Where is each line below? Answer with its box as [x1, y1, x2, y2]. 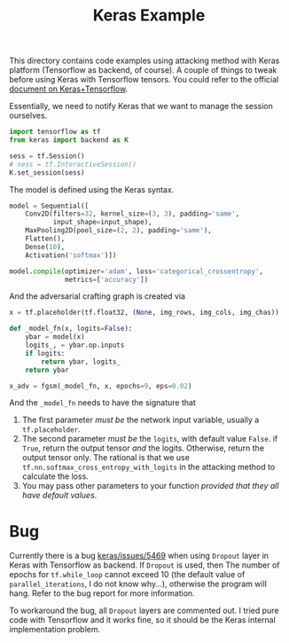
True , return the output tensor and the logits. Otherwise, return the [21, 443, 264, 453]
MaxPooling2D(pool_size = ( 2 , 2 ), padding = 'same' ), [25, 226, 213, 235]
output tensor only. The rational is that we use [21, 452, 191, 463]
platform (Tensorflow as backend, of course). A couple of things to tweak [9, 65, 277, 75]
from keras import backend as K [9, 136, 129, 145]
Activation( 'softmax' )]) [25, 250, 117, 260]
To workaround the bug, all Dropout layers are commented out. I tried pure [9, 605, 279, 616]
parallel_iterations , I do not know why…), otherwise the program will [9, 578, 268, 590]
